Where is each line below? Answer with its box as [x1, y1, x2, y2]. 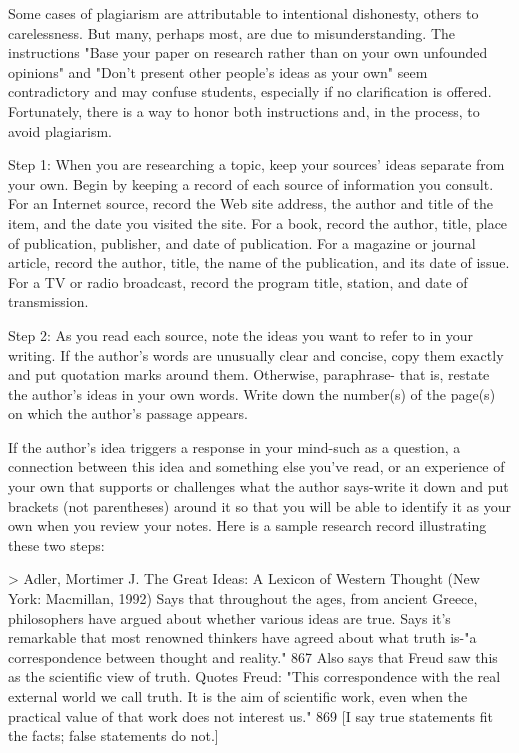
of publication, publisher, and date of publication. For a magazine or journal [8, 232, 476, 253]
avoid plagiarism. [8, 120, 112, 141]
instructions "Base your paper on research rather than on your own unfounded [8, 42, 488, 63]
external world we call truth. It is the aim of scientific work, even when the [8, 686, 468, 706]
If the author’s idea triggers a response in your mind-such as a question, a [8, 436, 461, 457]
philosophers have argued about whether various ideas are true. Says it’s [8, 607, 451, 628]
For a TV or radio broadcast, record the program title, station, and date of [8, 271, 468, 292]
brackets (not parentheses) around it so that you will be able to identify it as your [8, 495, 511, 516]
